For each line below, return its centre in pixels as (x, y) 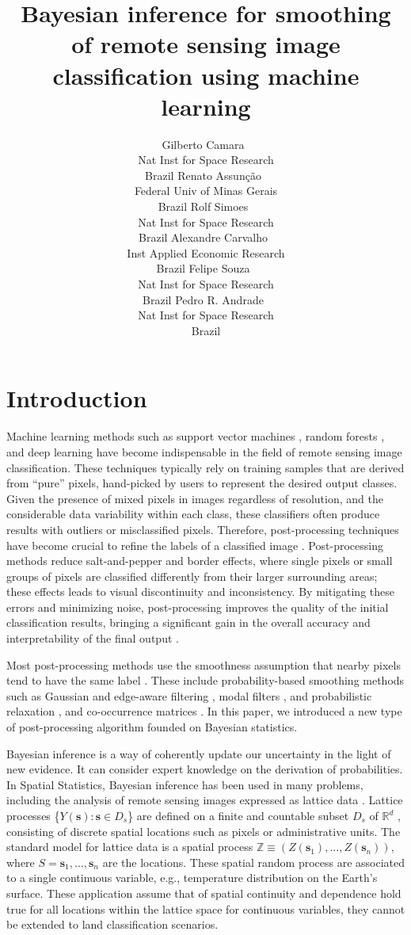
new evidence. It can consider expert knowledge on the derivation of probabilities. (205, 769)
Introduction (77, 398)
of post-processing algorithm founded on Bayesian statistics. (152, 727)
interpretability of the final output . (93, 638)
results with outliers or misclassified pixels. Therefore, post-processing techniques (203, 529)
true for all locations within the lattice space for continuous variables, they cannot (206, 908)
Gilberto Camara (203, 144)
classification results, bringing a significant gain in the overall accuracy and (188, 622)
